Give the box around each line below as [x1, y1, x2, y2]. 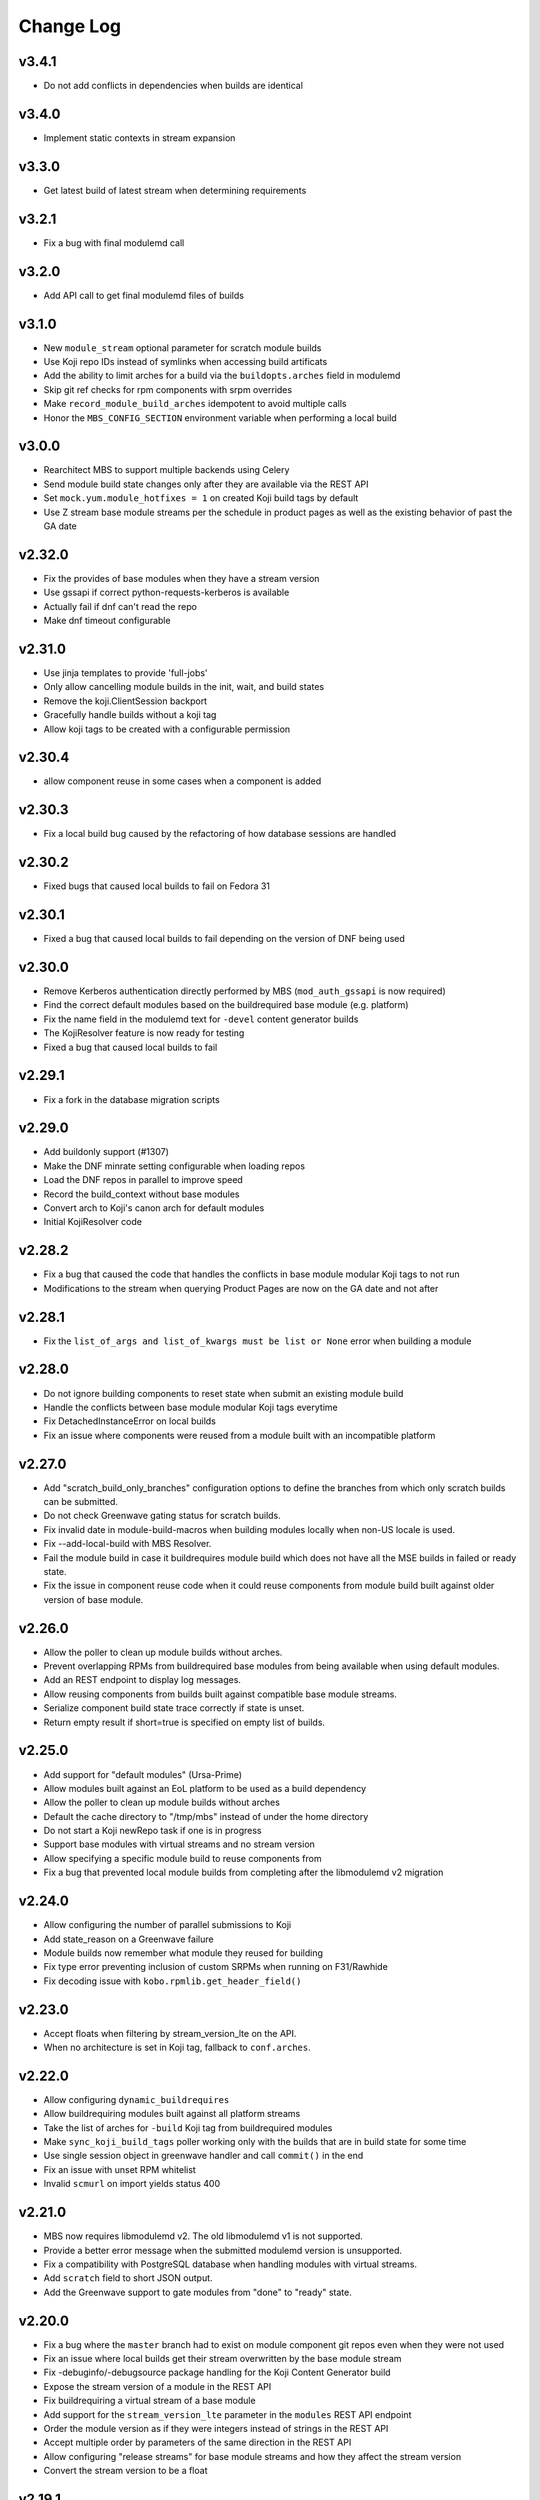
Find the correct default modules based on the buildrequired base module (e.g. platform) [43, 999, 409, 1011]
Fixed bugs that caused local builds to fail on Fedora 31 [43, 880, 270, 892]
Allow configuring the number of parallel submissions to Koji [43, 1919, 292, 1931]
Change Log [18, 15, 122, 37]
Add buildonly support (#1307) [43, 1146, 169, 1158]
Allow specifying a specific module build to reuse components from [43, 1852, 322, 1864]
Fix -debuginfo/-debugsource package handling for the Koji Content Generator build [43, 2366, 391, 2379]
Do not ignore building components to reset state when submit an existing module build [43, 1387, 404, 1399]
